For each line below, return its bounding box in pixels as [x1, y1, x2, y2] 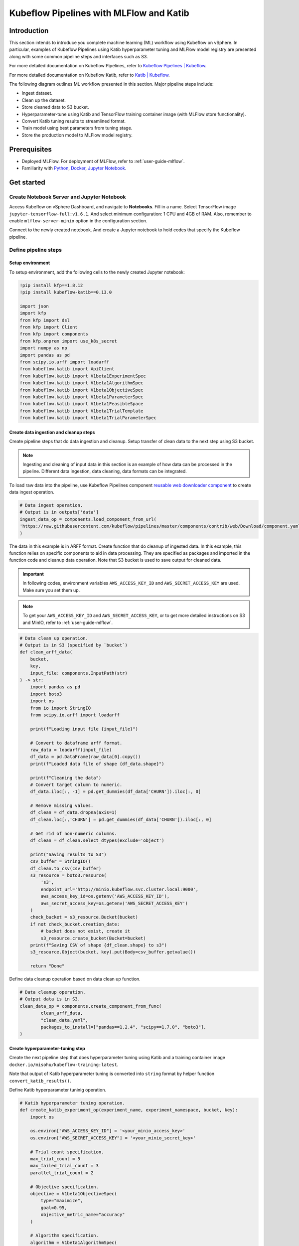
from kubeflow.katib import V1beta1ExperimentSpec [19, 373, 147, 379]
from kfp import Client [19, 324, 78, 330]
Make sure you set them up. [22, 587, 80, 593]
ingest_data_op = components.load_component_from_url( [19, 516, 156, 522]
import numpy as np [19, 345, 67, 351]
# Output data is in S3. [19, 996, 81, 1002]
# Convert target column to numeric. [30, 781, 123, 787]
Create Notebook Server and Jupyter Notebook [9, 193, 127, 200]
